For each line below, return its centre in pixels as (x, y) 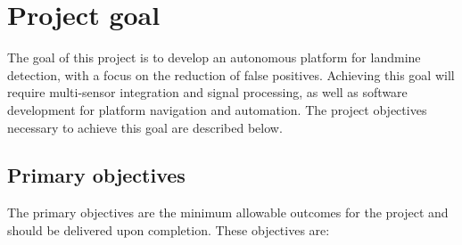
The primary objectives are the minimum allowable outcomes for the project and (228, 212)
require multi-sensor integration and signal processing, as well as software (207, 92)
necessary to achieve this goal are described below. (145, 127)
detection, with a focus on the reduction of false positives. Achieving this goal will (231, 74)
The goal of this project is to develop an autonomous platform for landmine (214, 57)
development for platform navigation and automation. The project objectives (217, 109)
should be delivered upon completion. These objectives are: (169, 229)
